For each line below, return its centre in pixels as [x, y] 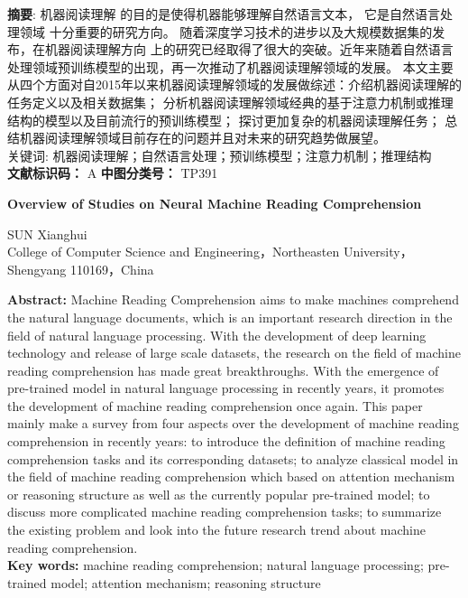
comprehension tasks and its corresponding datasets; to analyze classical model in [233, 458]
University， [378, 252]
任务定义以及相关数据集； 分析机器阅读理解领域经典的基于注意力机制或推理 [230, 102]
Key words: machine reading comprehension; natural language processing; [216, 565]
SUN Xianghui [47, 234]
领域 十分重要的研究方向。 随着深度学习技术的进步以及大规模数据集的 [226, 31]
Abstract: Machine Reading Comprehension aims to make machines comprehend [233, 299]
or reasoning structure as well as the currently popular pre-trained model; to [219, 494]
